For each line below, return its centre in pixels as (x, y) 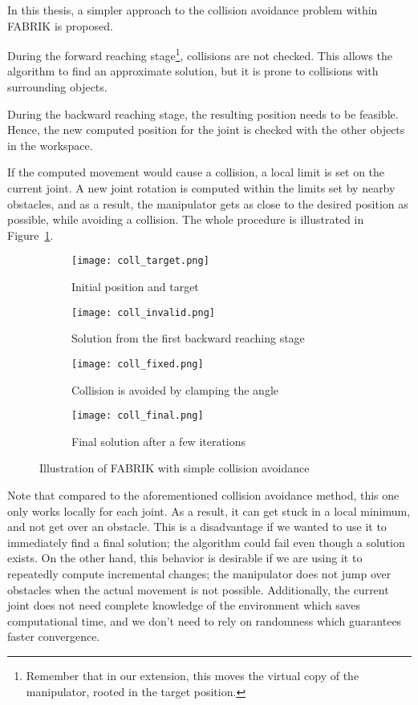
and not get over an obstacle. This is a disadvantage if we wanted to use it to (197, 527)
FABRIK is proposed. (60, 25)
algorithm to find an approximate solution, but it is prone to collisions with (193, 71)
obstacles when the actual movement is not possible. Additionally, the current (198, 589)
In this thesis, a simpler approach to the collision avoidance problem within (193, 10)
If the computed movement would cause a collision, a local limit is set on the (196, 172)
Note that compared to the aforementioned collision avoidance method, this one (203, 494)
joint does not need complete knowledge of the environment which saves (184, 605)
